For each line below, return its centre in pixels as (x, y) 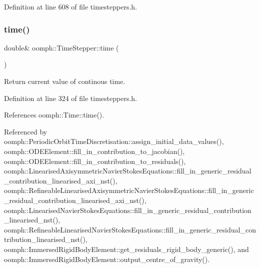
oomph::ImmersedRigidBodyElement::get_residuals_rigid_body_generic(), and (126, 249)
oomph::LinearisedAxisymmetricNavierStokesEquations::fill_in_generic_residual (128, 171)
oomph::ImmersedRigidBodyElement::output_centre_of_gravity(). (107, 259)
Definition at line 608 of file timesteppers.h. (71, 6)
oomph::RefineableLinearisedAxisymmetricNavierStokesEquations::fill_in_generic (129, 190)
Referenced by (26, 131)
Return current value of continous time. (65, 81)
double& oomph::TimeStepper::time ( (61, 47)
